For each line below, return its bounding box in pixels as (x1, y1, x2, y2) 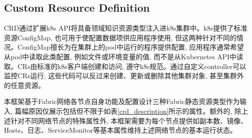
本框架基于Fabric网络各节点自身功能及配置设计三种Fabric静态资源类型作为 (4, 96, 240, 106)
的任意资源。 (4, 80, 45, 90)
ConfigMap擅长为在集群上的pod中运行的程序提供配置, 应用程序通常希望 (17, 42, 244, 52)
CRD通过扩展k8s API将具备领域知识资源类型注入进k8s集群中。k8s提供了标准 (4, 23, 248, 33)
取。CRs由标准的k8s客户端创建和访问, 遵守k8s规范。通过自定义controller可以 (4, 61, 247, 71)
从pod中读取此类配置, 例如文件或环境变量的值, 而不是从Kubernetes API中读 (4, 51, 243, 61)
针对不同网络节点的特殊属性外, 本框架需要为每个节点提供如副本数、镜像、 (10, 115, 248, 125)
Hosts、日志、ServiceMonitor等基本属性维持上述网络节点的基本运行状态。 (4, 125, 237, 135)
